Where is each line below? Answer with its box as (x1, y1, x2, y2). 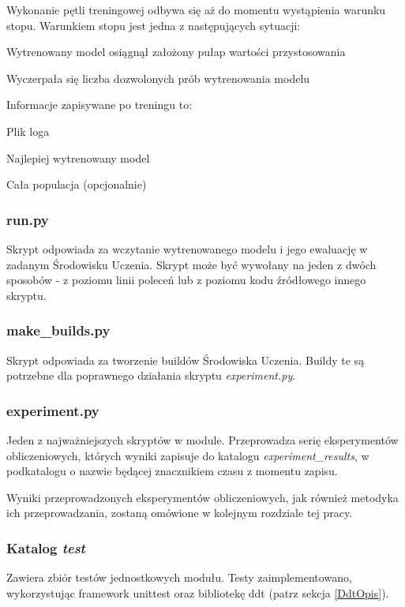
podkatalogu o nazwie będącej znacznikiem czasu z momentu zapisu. (6, 463, 338, 479)
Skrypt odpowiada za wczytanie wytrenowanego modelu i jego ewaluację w (6, 240, 368, 257)
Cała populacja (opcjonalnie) (6, 176, 147, 193)
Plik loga (6, 122, 50, 139)
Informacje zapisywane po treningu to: (6, 96, 193, 113)
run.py (6, 209, 49, 229)
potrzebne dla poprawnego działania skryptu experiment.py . (6, 367, 296, 384)
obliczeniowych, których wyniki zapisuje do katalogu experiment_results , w (6, 447, 369, 463)
